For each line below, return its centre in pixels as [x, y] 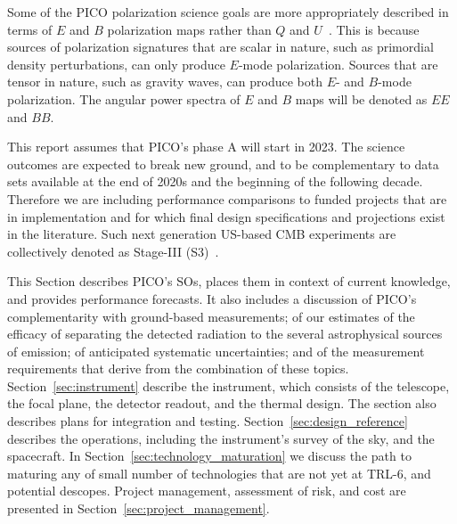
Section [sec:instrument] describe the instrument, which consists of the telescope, [228, 385]
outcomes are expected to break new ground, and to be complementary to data [223, 164]
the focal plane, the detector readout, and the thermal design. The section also [222, 403]
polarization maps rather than [189, 29]
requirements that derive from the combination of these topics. [178, 368]
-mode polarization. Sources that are [338, 64]
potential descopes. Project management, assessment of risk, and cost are [207, 491]
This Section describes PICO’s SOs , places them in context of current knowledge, [229, 281]
